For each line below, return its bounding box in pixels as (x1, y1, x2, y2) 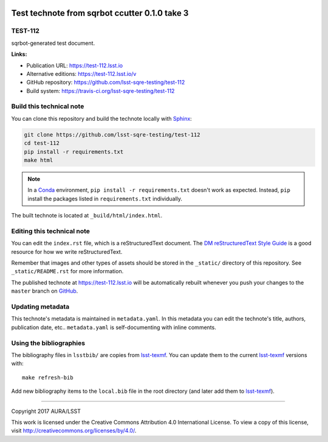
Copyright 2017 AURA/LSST (11, 407, 81, 415)
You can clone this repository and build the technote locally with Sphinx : (11, 115, 193, 122)
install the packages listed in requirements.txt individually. (27, 195, 182, 202)
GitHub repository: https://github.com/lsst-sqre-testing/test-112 (26, 79, 185, 86)
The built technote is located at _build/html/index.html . (11, 212, 163, 219)
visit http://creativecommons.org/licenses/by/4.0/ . (11, 427, 137, 434)
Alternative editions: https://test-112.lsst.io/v (26, 70, 137, 77)
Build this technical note (11, 102, 84, 110)
